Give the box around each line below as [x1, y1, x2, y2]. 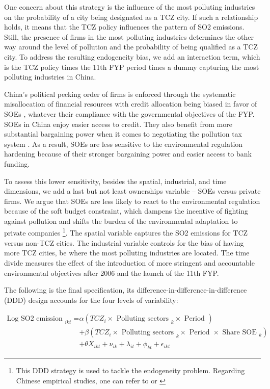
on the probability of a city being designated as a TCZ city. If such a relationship [4, 11, 258, 22]
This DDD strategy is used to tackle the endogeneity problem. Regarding [16, 365, 245, 376]
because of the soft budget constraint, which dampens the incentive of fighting [4, 205, 249, 216]
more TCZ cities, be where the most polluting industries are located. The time [4, 247, 250, 258]
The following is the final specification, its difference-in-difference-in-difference [4, 284, 247, 295]
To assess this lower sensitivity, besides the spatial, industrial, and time [4, 175, 227, 186]
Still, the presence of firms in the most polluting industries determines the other [4, 31, 254, 42]
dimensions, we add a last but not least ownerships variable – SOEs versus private [4, 186, 261, 196]
